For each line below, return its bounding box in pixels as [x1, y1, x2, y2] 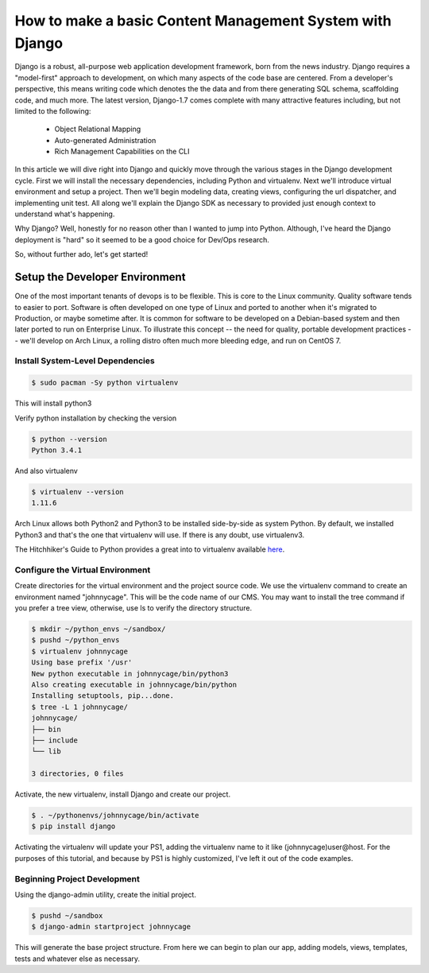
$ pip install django [31, 822, 116, 831]
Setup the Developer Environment [14, 270, 186, 284]
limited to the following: [14, 106, 91, 115]
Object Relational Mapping [54, 124, 141, 134]
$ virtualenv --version [31, 487, 125, 496]
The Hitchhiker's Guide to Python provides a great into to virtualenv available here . [14, 545, 285, 554]
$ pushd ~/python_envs [31, 636, 120, 645]
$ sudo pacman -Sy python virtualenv [31, 378, 179, 387]
